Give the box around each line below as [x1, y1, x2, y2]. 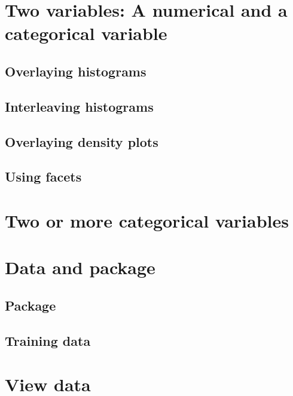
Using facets [5, 167, 82, 186]
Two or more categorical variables [5, 208, 289, 232]
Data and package [5, 255, 155, 280]
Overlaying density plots [5, 132, 158, 151]
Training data [5, 331, 91, 349]
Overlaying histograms [5, 62, 146, 80]
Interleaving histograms [5, 97, 154, 115]
